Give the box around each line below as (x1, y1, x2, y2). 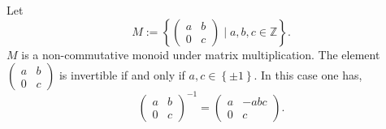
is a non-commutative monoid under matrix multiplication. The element (21, 45, 380, 62)
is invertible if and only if (59, 67, 185, 84)
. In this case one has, (254, 67, 362, 84)
